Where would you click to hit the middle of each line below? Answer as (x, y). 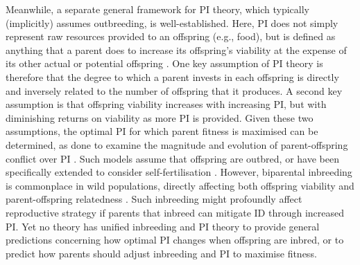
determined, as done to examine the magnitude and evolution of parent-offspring (177, 144)
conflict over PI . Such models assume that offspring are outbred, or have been (172, 158)
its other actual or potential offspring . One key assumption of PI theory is (164, 63)
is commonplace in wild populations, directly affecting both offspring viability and (180, 185)
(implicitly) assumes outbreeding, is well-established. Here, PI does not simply (172, 22)
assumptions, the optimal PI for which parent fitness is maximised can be (162, 131)
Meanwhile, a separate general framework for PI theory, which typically (158, 9)
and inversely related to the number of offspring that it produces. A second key (174, 90)
